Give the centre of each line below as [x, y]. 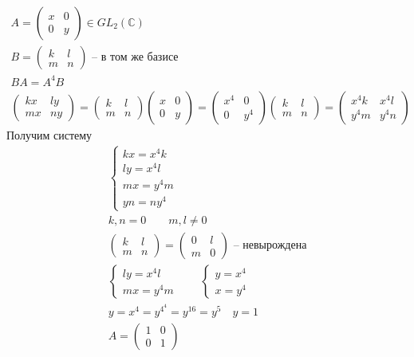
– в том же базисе [135, 58]
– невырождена [270, 246]
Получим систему [49, 134]
